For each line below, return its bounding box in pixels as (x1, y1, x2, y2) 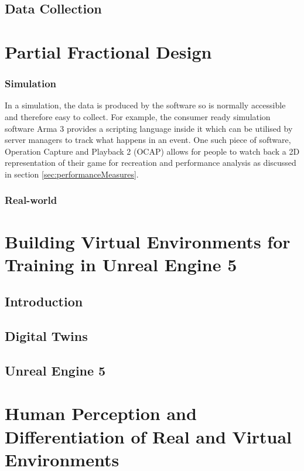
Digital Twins (5, 327, 88, 345)
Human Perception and (5, 401, 197, 425)
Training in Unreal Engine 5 (5, 252, 237, 276)
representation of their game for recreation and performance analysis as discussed (5, 156, 296, 169)
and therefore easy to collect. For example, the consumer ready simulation (5, 110, 271, 122)
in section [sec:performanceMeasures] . (5, 168, 139, 180)
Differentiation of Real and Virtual (5, 424, 292, 448)
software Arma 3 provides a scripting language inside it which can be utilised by (5, 122, 293, 134)
